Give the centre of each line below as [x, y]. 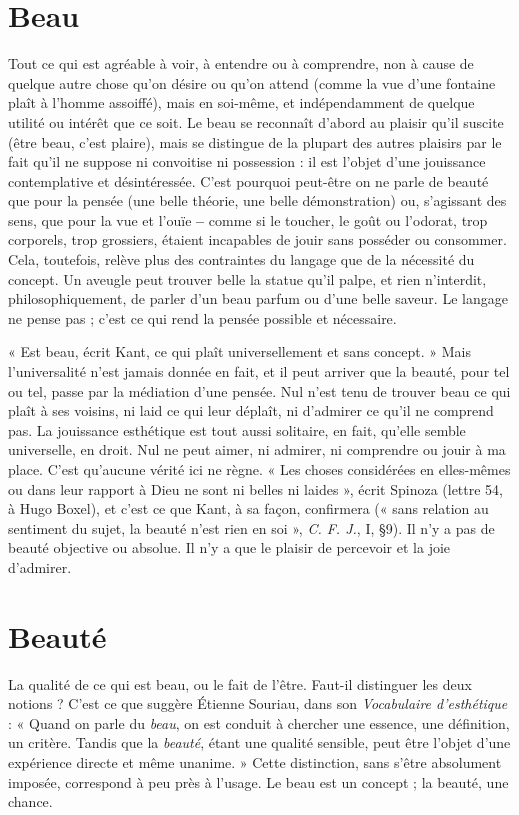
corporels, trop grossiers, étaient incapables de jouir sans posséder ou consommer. [257, 239]
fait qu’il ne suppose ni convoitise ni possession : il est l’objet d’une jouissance [247, 161]
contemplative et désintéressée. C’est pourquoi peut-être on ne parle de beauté [248, 180]
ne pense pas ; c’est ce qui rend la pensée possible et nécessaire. [202, 317]
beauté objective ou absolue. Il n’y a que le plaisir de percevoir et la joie [229, 547]
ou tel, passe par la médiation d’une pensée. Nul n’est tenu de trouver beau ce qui [259, 390]
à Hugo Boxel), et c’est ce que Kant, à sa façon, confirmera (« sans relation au [248, 508]
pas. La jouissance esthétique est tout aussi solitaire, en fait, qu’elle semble [237, 429]
